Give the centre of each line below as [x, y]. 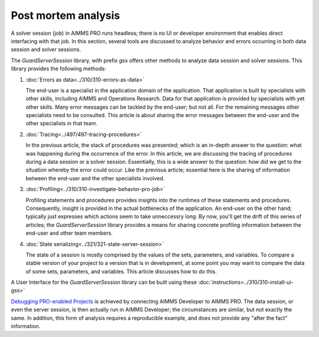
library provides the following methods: [58, 69]
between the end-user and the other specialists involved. [95, 178]
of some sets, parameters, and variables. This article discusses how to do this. [121, 271]
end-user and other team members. [69, 233]
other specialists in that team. [61, 124]
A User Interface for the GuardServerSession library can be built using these [104, 282]
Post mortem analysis [66, 15]
